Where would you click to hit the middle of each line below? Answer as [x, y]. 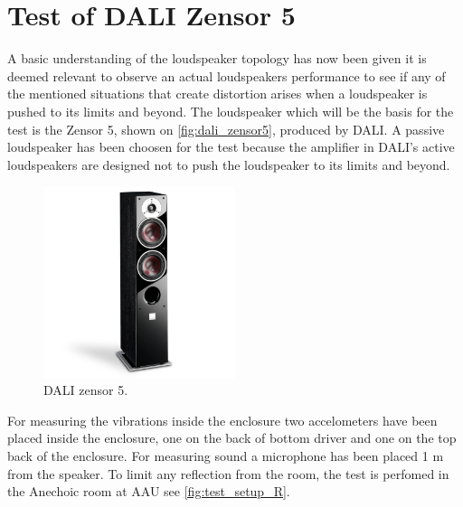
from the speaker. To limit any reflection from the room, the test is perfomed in [228, 473]
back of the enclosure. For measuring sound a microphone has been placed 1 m [226, 456]
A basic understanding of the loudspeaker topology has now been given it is [217, 58]
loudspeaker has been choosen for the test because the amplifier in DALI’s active [231, 147]
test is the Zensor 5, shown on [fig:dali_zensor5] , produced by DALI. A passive [226, 129]
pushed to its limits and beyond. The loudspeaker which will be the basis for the [231, 111]
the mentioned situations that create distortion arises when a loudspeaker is [217, 94]
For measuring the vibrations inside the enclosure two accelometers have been [222, 420]
